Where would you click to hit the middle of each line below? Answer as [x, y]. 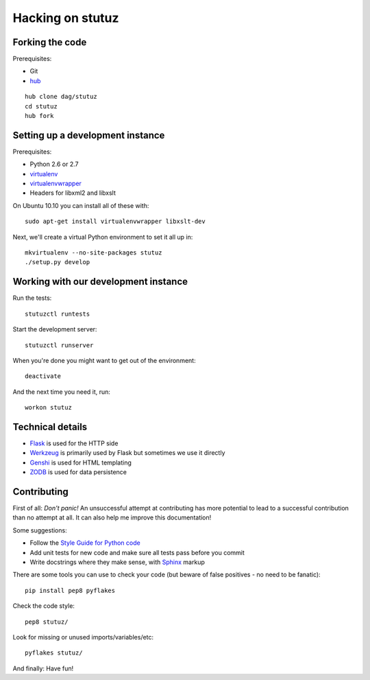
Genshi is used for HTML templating [81, 462]
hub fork [39, 116]
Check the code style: [44, 606]
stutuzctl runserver [59, 345]
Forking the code [50, 42]
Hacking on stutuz [66, 18]
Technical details [50, 426]
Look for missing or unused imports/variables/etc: [83, 637]
